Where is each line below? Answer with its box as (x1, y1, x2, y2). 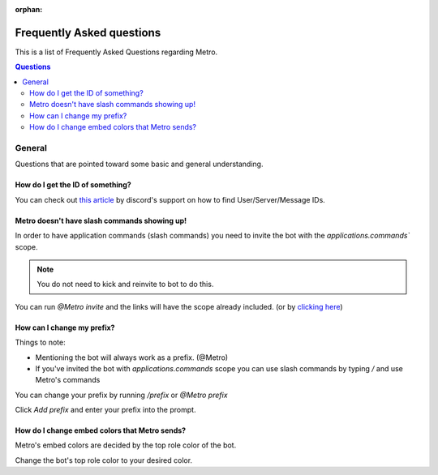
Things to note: (15, 337, 66, 348)
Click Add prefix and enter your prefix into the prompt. (15, 405, 196, 415)
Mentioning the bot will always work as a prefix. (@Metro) (35, 353, 229, 362)
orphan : (15, 5, 43, 14)
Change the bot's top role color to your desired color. (15, 455, 193, 465)
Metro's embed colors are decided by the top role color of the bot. (15, 440, 237, 450)
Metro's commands (35, 375, 101, 385)
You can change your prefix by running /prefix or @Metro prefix (15, 390, 228, 400)
